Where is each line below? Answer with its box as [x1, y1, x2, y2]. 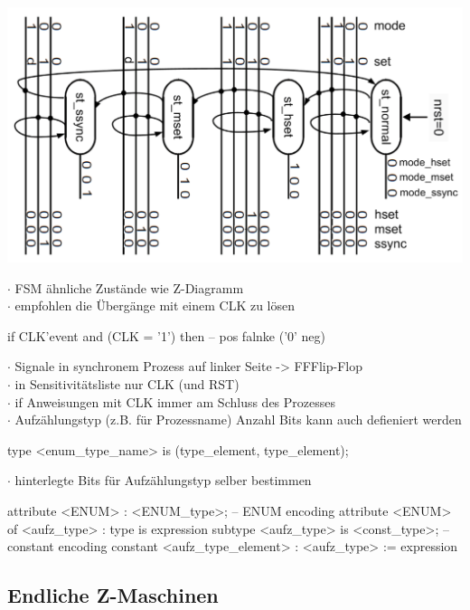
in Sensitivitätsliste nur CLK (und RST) [14, 374, 240, 393]
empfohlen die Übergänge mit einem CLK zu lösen [14, 296, 296, 315]
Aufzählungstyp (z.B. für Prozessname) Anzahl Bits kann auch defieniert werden [14, 410, 462, 429]
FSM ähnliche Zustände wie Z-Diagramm [14, 278, 244, 297]
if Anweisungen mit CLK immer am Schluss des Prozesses [14, 392, 336, 411]
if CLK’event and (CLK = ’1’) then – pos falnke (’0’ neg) [7, 326, 326, 345]
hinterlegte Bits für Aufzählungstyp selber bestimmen [14, 471, 312, 490]
